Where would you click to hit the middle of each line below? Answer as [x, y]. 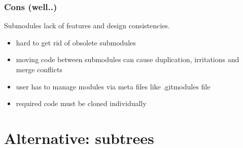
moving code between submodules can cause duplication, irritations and [128, 59]
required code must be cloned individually [81, 103]
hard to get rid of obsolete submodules [76, 42]
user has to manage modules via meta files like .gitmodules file [113, 86]
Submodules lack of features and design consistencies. [87, 26]
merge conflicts [39, 69]
